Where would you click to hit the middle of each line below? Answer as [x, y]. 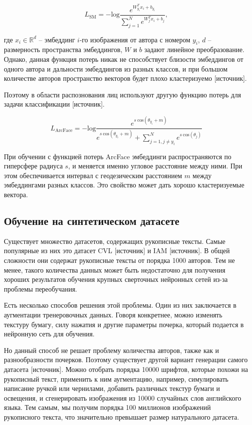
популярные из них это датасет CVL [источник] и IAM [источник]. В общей [117, 250]
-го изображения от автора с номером [135, 39]
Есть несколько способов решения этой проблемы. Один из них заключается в [120, 305]
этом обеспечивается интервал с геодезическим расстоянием [93, 175]
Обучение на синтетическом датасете [92, 221]
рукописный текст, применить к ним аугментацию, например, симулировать [116, 379]
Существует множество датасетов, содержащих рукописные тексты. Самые [115, 241]
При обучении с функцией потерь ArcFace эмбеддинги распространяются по [118, 156]
